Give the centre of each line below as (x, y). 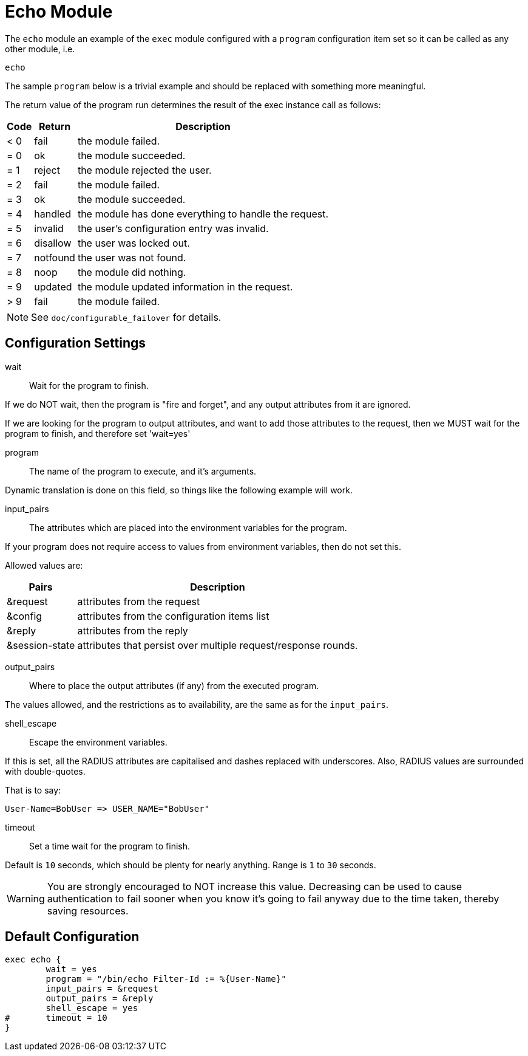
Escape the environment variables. (98, 742)
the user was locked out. (134, 243)
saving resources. (88, 910)
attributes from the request (139, 601)
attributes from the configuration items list (173, 616)
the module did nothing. (132, 272)
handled (52, 214)
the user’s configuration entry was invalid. (173, 228)
